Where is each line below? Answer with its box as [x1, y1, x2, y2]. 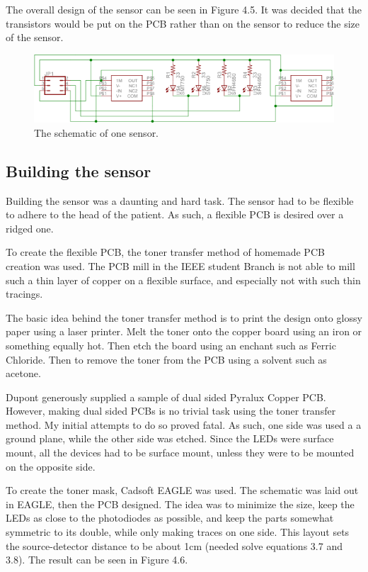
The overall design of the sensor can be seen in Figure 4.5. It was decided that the [6, 2, 362, 16]
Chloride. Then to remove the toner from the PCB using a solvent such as [6, 352, 327, 366]
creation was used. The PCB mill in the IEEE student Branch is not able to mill [6, 258, 355, 273]
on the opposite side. [6, 459, 96, 473]
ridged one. [6, 220, 54, 235]
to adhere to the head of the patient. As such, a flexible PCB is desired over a [6, 207, 344, 222]
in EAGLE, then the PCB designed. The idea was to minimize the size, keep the [6, 496, 355, 511]
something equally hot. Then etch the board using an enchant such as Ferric [6, 337, 336, 352]
